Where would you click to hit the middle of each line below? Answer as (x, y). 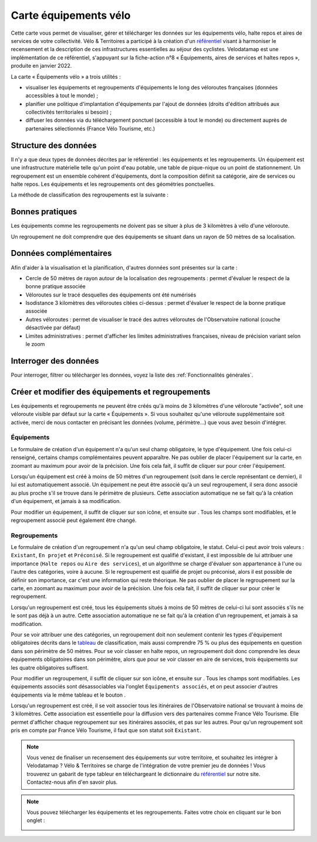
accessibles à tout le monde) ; (62, 96)
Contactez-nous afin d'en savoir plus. (72, 782)
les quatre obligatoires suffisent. (50, 667)
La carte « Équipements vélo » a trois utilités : (66, 76)
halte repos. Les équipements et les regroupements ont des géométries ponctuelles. (113, 184)
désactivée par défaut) (53, 328)
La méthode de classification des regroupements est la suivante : (90, 195)
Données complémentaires (61, 253)
